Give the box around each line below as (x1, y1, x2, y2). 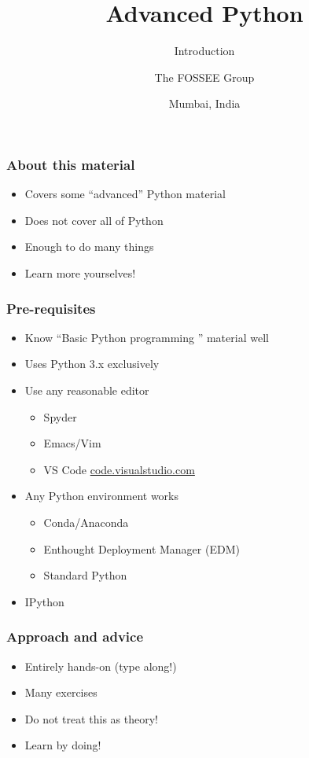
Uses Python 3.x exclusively (24, 355, 160, 372)
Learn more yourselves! (24, 264, 136, 281)
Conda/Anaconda (43, 513, 129, 530)
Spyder (43, 408, 77, 425)
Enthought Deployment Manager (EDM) (43, 540, 240, 557)
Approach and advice (6, 627, 144, 646)
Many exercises (24, 684, 97, 701)
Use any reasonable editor (24, 381, 149, 398)
